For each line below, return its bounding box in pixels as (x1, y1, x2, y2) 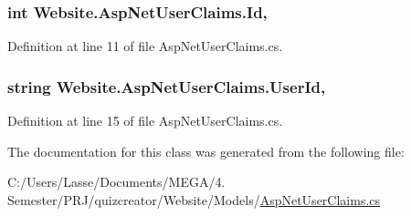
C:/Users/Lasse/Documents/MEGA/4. (7, 172, 226, 191)
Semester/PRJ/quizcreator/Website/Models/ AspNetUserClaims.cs (7, 190, 381, 209)
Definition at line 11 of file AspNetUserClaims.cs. (7, 36, 283, 56)
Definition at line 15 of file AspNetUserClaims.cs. (7, 111, 283, 130)
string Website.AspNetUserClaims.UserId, (7, 75, 326, 98)
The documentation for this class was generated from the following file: (7, 141, 405, 160)
